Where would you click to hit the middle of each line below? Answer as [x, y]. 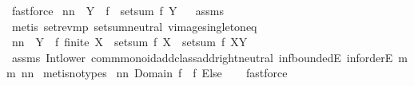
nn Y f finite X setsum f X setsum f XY [129, 42]
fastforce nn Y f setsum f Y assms [117, 10]
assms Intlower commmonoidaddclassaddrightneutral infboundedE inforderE [202, 57]
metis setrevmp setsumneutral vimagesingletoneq [134, 26]
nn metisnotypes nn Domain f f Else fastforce [154, 73]
